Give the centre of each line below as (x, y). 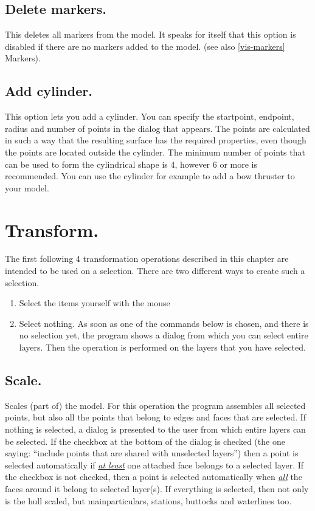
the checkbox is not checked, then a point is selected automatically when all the (154, 477)
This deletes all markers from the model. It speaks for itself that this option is (151, 34)
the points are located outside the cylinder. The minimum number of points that (155, 152)
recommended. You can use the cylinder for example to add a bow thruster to (150, 176)
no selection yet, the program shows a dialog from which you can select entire (164, 335)
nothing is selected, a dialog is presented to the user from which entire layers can (155, 429)
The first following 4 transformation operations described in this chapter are (147, 259)
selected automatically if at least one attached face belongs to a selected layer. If (154, 465)
